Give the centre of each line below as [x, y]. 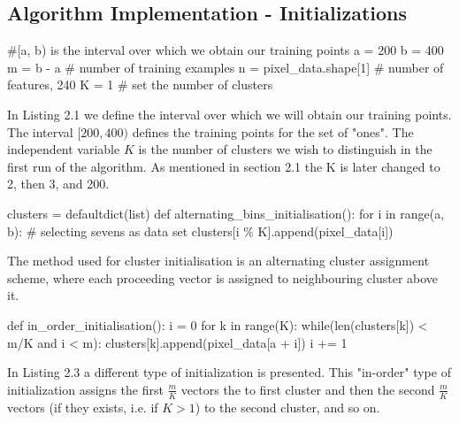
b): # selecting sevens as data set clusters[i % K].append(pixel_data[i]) [200, 231]
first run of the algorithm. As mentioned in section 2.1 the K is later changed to [224, 166]
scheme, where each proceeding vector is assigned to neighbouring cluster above [223, 277]
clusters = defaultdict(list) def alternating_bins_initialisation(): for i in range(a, [226, 213]
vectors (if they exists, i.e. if [83, 407]
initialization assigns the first [85, 389]
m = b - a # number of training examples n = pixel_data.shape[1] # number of [226, 67]
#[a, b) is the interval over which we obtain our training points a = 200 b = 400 [226, 50]
